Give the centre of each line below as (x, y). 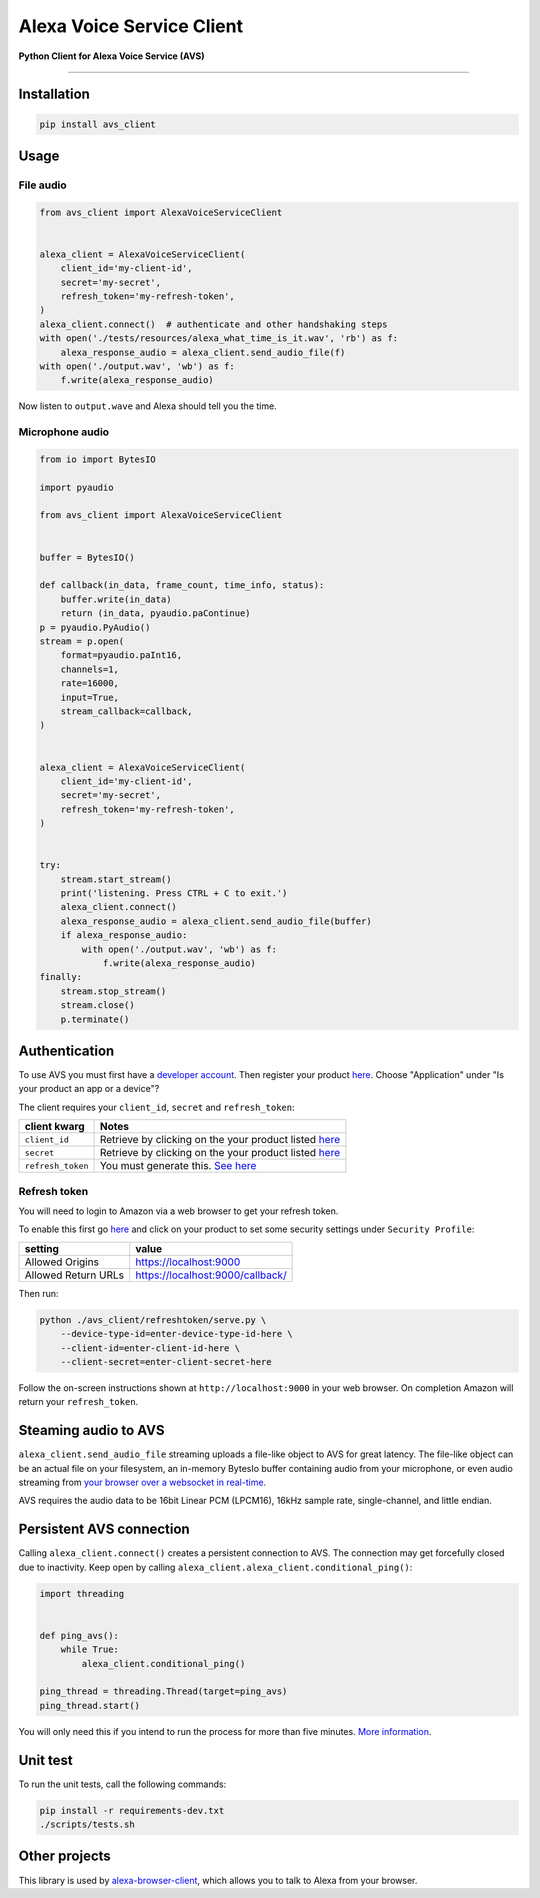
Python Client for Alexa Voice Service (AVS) (111, 56)
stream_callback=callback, (127, 711)
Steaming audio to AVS (91, 1430)
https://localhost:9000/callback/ (211, 1275)
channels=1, (90, 669)
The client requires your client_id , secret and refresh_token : (156, 1107)
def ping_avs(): (79, 1635)
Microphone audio (64, 432)
